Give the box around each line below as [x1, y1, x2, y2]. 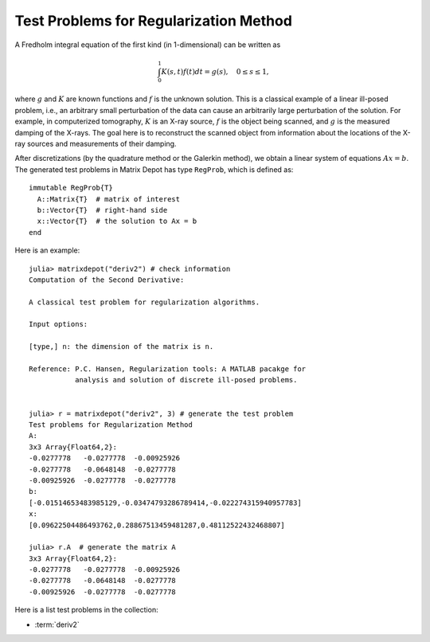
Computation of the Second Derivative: [29, 275, 185, 284]
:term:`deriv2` [34, 620, 80, 629]
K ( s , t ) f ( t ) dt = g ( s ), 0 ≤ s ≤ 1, [161, 67, 269, 76]
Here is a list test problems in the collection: [14, 605, 158, 615]
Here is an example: [14, 245, 80, 255]
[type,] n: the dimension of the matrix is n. [29, 343, 214, 351]
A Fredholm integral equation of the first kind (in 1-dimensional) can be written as [14, 40, 281, 49]
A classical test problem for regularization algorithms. [29, 297, 260, 307]
